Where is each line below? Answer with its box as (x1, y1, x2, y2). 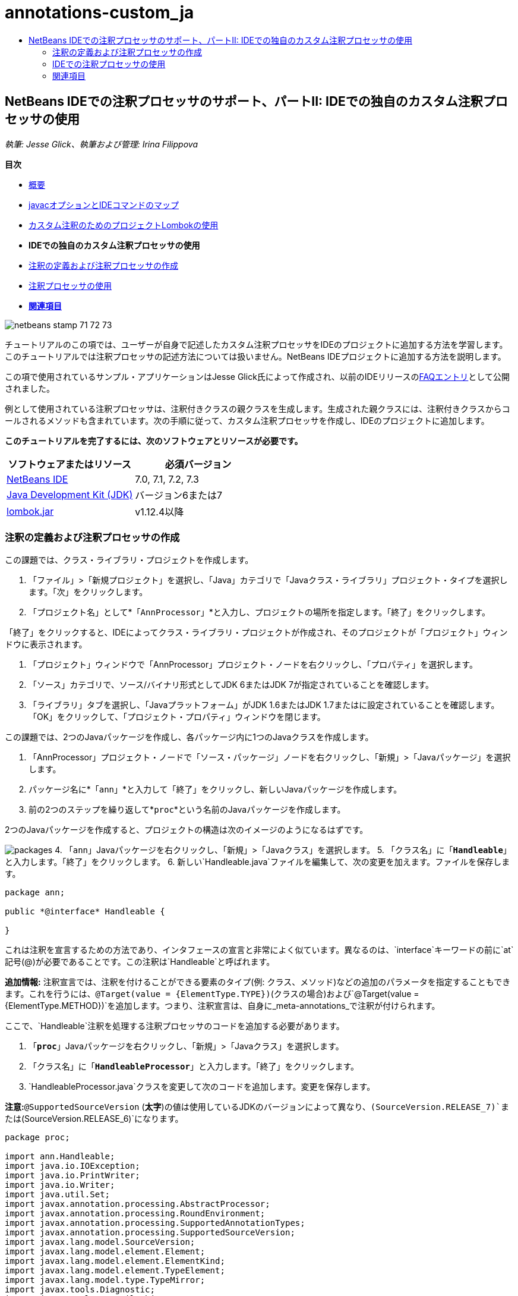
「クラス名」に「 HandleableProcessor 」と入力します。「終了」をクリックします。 (29, 1061, 359, 1072)
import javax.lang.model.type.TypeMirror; (5, 1275, 206, 1285)
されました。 (5, 383, 55, 394)
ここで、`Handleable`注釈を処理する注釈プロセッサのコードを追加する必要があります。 (5, 1021, 345, 1031)
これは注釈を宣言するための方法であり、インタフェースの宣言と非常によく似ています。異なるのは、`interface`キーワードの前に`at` (5, 945, 514, 955)
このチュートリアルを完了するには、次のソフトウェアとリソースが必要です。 (5, 435, 303, 446)
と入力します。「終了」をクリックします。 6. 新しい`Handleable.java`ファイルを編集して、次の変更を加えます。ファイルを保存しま (5, 857, 510, 867)
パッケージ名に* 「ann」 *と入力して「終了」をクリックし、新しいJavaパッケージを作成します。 (29, 784, 402, 795)
